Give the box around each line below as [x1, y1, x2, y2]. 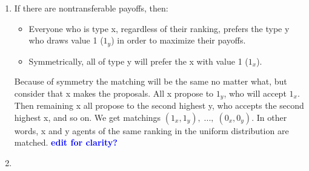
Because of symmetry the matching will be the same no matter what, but [14, 75, 287, 88]
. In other [251, 111, 287, 123]
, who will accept [224, 86, 287, 99]
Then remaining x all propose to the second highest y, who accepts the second [14, 99, 304, 112]
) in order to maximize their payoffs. [111, 34, 246, 47]
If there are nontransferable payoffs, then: [14, 2, 168, 14]
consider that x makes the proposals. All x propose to [14, 86, 214, 99]
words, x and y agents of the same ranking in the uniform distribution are [14, 124, 289, 137]
